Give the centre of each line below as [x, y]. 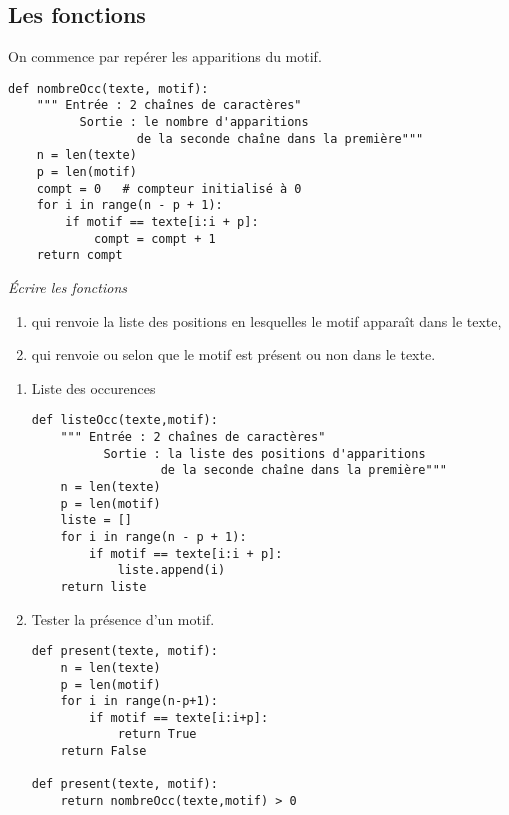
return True [157, 734]
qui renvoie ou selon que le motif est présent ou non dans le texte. [233, 354]
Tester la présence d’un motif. [123, 618]
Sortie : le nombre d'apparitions [194, 122]
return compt [79, 255]
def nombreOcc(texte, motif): [108, 88]
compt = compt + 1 [154, 238]
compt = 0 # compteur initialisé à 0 [169, 188]
